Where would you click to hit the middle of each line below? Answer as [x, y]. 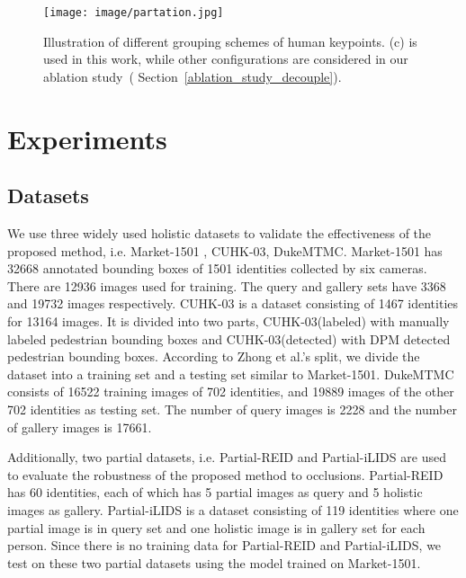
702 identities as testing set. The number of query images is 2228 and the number [232, 409]
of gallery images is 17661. [80, 427]
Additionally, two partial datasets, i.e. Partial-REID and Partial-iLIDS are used [227, 457]
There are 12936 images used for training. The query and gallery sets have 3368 [227, 285]
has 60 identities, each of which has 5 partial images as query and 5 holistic [215, 492]
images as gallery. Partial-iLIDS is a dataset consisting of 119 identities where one [233, 509]
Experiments [87, 138]
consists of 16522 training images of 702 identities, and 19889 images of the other [231, 391]
